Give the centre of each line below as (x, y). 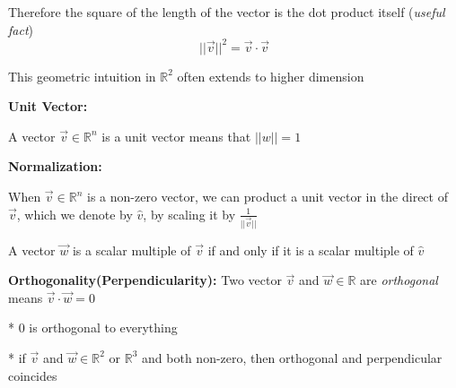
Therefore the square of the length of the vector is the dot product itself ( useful (227, 12)
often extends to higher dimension (271, 76)
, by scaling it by (189, 214)
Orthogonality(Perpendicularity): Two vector (145, 280)
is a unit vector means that (176, 136)
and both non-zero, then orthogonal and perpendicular (292, 357)
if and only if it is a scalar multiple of (311, 250)
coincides (33, 375)
